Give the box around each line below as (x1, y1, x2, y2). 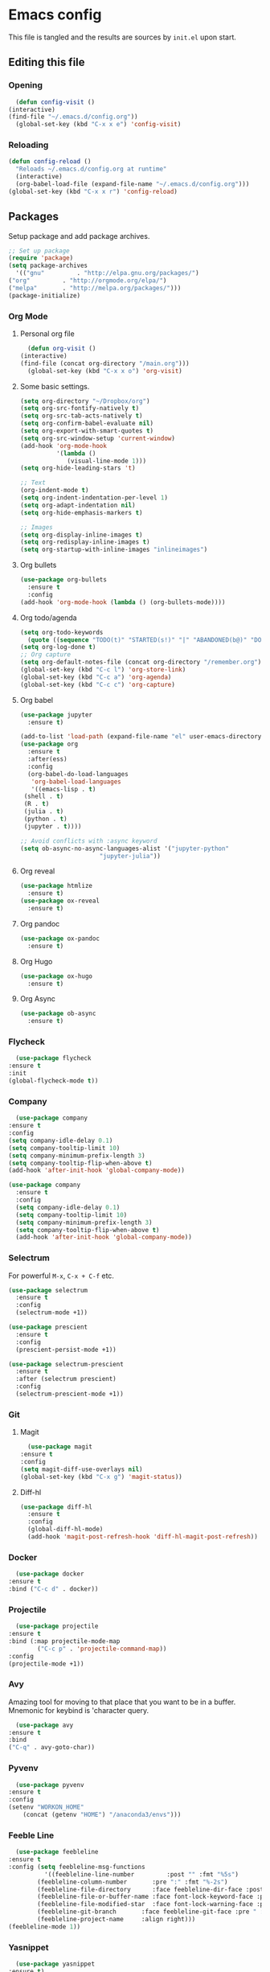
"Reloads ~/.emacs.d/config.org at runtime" (15, 165, 167, 174)
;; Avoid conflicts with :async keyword (19, 836, 157, 845)
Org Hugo (19, 956, 53, 966)
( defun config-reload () (8, 158, 92, 166)
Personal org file (19, 329, 75, 339)
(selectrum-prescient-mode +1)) (15, 1390, 125, 1399)
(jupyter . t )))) (23, 822, 82, 830)
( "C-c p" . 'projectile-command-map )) (37, 1645, 167, 1653)
